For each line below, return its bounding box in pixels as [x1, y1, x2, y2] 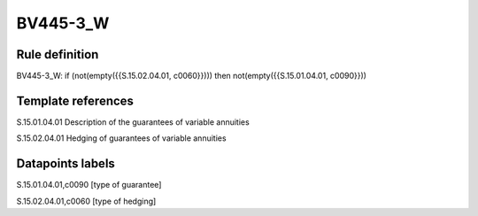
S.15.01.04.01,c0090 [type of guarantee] [16, 180, 162, 190]
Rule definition [16, 47, 99, 62]
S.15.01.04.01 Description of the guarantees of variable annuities [16, 116, 250, 127]
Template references [16, 93, 135, 108]
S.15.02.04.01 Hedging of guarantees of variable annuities [16, 133, 227, 143]
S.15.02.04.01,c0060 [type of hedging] [16, 196, 157, 206]
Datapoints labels [16, 156, 115, 172]
